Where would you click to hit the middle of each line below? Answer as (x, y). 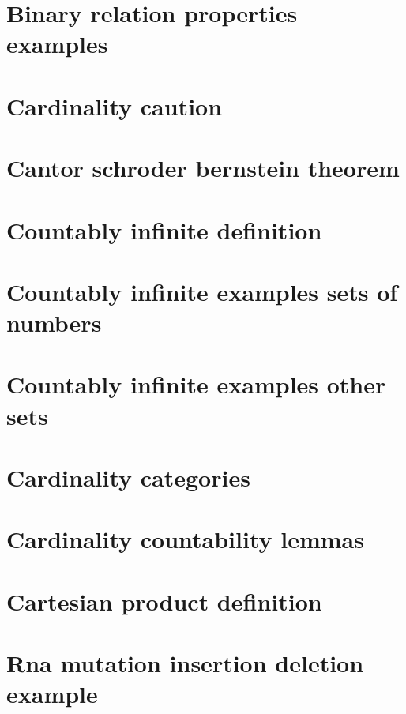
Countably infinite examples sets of (202, 291)
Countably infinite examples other (196, 384)
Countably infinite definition (164, 229)
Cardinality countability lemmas (185, 539)
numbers (54, 323)
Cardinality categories (128, 477)
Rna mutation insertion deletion (185, 663)
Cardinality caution (115, 105)
